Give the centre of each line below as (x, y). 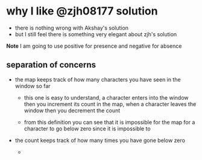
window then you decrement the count (72, 110)
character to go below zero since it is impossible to (87, 129)
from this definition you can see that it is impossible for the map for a (109, 122)
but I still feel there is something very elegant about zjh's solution (96, 34)
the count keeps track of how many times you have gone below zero (100, 140)
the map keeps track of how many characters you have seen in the (98, 79)
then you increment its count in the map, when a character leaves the (110, 104)
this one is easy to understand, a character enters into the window (106, 97)
